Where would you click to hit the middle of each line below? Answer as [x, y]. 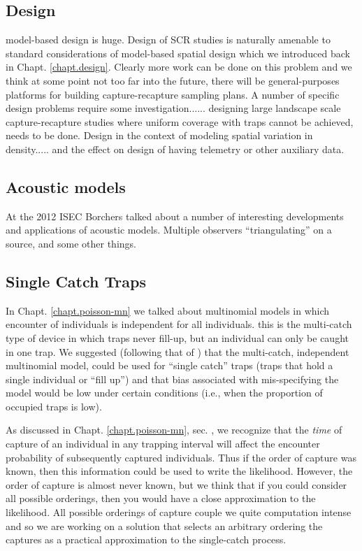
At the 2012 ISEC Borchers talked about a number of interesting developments [175, 216]
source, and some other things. [71, 243]
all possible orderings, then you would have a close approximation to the [161, 498]
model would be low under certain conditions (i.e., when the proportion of [164, 393]
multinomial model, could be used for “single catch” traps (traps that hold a [169, 365]
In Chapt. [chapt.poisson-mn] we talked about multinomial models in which [168, 310]
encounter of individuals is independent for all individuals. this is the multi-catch [179, 324]
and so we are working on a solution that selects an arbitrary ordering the [164, 525]
